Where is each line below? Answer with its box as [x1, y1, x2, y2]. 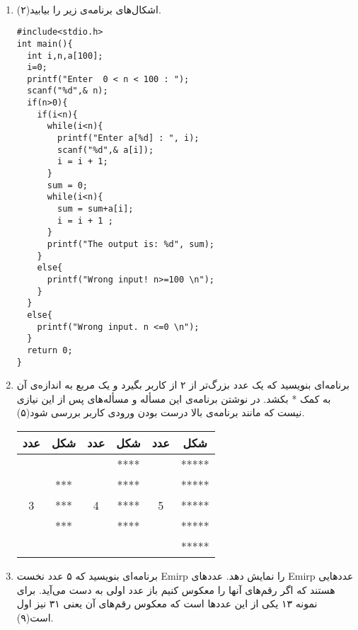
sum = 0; [47, 180, 88, 190]
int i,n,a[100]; [27, 50, 103, 61]
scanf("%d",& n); [27, 86, 108, 96]
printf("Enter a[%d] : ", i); [57, 133, 200, 144]
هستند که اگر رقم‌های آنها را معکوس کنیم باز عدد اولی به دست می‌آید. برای [16, 582, 335, 597]
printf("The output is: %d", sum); [47, 239, 214, 249]
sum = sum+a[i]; [57, 204, 134, 214]
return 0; [27, 345, 73, 355]
